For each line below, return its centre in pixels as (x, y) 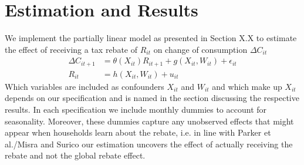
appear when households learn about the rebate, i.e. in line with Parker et (138, 132)
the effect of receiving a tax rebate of (71, 49)
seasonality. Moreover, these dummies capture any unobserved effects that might (149, 121)
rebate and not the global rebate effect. (75, 155)
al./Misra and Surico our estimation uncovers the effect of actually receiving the (149, 144)
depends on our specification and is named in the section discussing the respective (152, 98)
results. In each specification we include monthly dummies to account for (136, 110)
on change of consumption (200, 49)
